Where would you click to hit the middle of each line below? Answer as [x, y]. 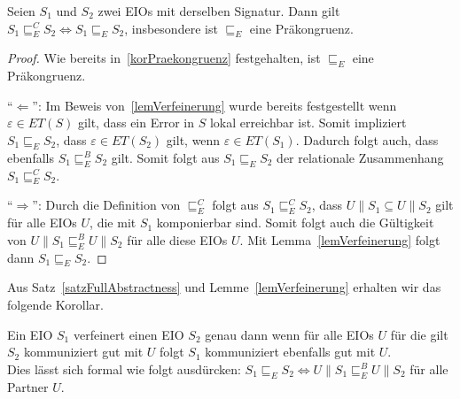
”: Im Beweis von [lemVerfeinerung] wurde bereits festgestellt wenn [214, 105]
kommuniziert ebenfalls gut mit [290, 352]
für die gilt [419, 334]
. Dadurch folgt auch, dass [367, 139]
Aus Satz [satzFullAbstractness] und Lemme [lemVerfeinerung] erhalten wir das [224, 287]
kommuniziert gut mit [83, 352]
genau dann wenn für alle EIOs [289, 334]
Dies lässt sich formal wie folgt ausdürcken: [124, 368]
